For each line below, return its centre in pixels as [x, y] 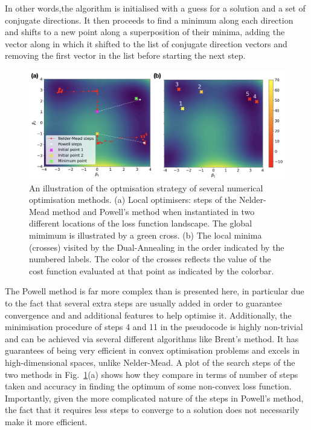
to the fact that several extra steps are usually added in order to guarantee [143, 303]
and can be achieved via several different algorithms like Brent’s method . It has [152, 338]
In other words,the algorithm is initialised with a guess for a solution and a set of [155, 8]
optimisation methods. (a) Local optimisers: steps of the [133, 200]
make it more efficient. [46, 421]
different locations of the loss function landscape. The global [141, 223]
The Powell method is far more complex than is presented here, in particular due [155, 291]
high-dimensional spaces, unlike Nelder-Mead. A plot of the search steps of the [150, 362]
